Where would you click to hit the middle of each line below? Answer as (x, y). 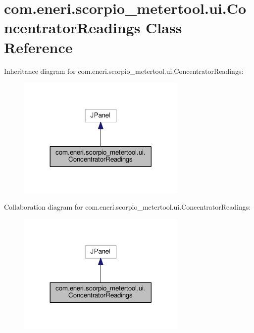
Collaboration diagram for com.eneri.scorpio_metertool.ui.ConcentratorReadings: (127, 207)
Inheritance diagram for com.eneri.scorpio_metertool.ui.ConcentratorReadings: (124, 71)
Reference (38, 47)
